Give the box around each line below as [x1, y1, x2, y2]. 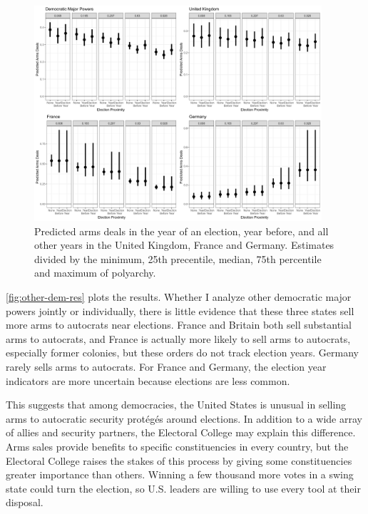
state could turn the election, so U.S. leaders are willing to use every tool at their [6, 480, 361, 495]
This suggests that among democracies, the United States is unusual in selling [6, 397, 347, 412]
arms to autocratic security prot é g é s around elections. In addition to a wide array [6, 411, 362, 426]
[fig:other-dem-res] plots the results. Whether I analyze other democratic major [6, 289, 352, 304]
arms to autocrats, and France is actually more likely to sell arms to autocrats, [6, 331, 351, 346]
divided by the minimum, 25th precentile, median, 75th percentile [34, 251, 322, 266]
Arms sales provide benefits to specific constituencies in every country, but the [6, 439, 349, 453]
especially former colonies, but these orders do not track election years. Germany [6, 345, 359, 360]
